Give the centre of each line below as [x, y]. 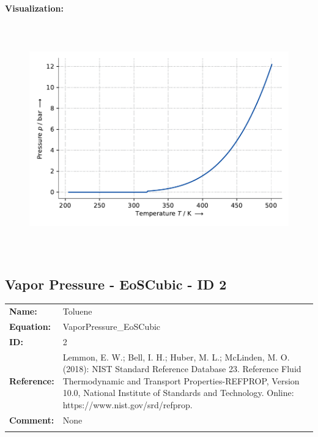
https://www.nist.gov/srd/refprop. [128, 404]
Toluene [77, 311]
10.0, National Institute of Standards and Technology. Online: [178, 393]
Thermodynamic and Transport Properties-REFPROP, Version [181, 380]
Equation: [30, 326]
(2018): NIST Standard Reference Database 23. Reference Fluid [182, 369]
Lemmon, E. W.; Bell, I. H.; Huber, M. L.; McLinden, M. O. [176, 357]
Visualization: [34, 8]
